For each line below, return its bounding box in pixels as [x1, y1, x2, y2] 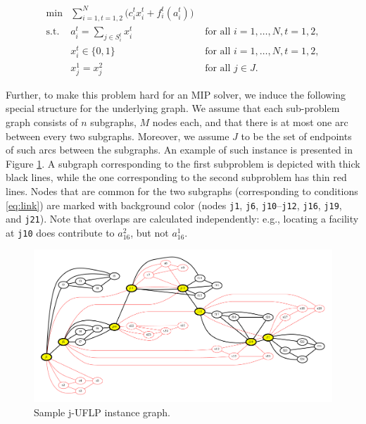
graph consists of [6, 114, 78, 129]
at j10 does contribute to [6, 225, 115, 239]
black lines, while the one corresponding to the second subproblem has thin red [6, 170, 347, 185]
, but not [130, 225, 169, 239]
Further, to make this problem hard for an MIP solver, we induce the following [6, 87, 346, 101]
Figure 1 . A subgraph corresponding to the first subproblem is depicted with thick [6, 156, 360, 170]
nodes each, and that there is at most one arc [152, 114, 348, 129]
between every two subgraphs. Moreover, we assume [6, 128, 229, 143]
